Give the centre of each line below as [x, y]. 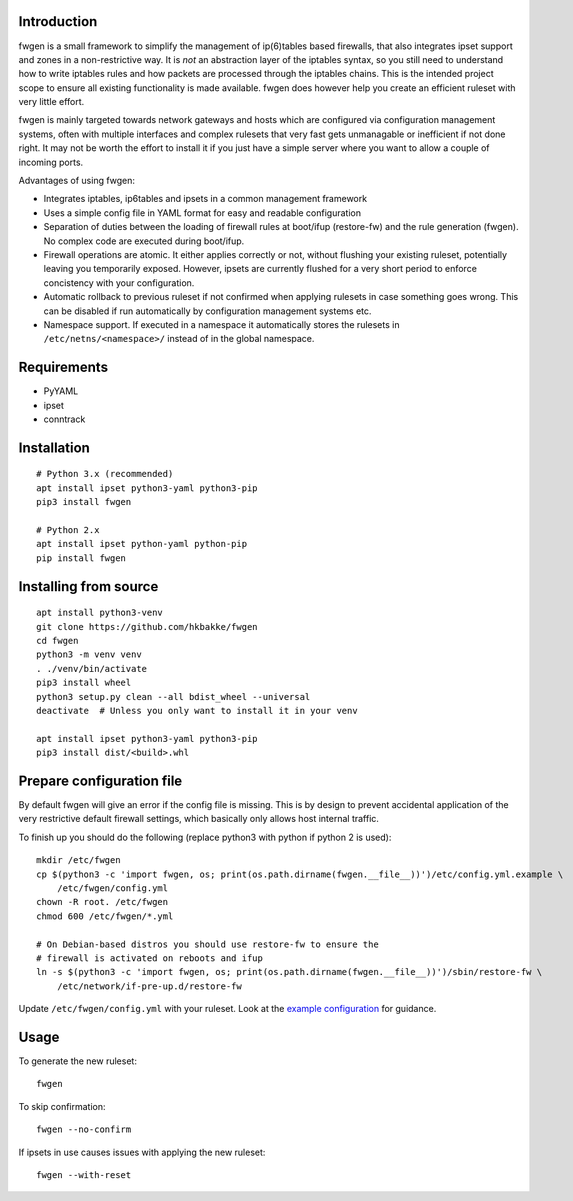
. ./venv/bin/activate [92, 668]
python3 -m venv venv [89, 654]
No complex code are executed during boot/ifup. [144, 241]
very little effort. [51, 102]
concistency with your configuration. [119, 282]
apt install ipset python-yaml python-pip [142, 544]
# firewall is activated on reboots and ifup [150, 958]
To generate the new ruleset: [77, 1061]
